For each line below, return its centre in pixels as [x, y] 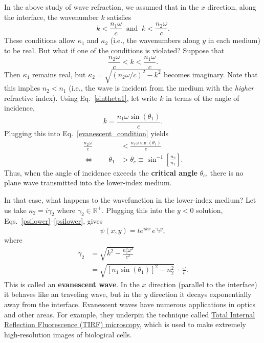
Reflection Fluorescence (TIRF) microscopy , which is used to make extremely [125, 324]
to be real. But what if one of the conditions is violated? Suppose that [114, 50]
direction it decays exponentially [201, 294]
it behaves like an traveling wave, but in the [73, 294]
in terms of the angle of [203, 98]
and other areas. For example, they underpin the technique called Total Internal [130, 314]
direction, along [232, 7]
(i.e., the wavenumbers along [155, 40]
